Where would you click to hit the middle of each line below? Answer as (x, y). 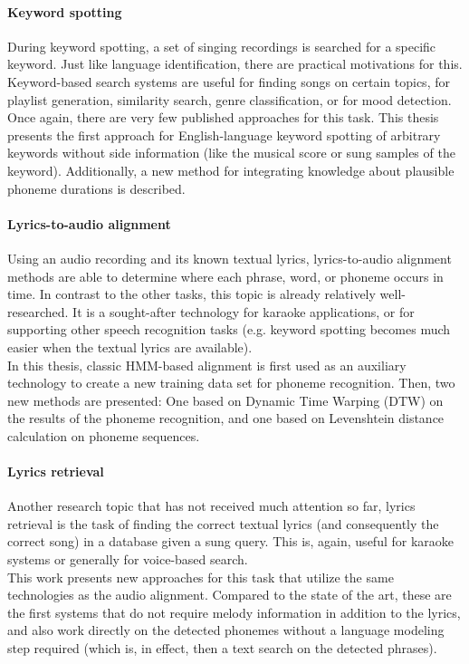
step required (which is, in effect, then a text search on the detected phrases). (222, 648)
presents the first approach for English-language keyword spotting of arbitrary (224, 135)
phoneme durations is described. (96, 188)
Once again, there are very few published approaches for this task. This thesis (223, 117)
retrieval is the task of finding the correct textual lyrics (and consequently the (223, 523)
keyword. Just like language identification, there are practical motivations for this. (235, 64)
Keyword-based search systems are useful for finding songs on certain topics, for (229, 81)
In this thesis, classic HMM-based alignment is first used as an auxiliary (207, 365)
